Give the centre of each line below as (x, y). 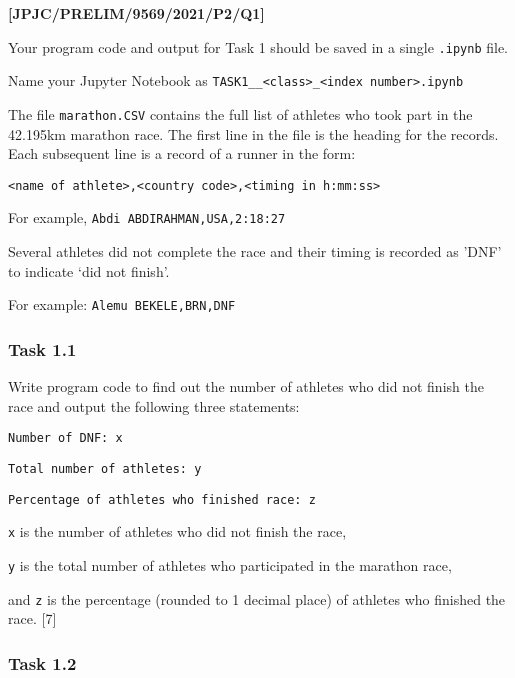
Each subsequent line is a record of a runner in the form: (182, 153)
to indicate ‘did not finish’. (89, 270)
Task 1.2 (42, 662)
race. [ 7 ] (32, 618)
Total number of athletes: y (105, 468)
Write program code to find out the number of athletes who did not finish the (246, 386)
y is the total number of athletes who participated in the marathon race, (230, 564)
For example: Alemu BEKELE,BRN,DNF (122, 304)
